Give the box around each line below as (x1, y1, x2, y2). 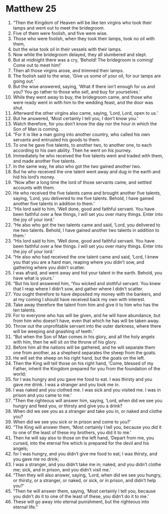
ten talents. (12, 307, 36, 313)
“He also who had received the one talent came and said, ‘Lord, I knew (12, 253, 159, 260)
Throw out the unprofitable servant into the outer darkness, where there (12, 323, 161, 329)
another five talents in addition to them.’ (12, 200, 95, 206)
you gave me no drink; (12, 456, 59, 462)
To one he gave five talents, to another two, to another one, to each (12, 142, 152, 148)
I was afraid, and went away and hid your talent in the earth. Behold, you (12, 270, 162, 276)
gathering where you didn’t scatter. (12, 264, 85, 271)
